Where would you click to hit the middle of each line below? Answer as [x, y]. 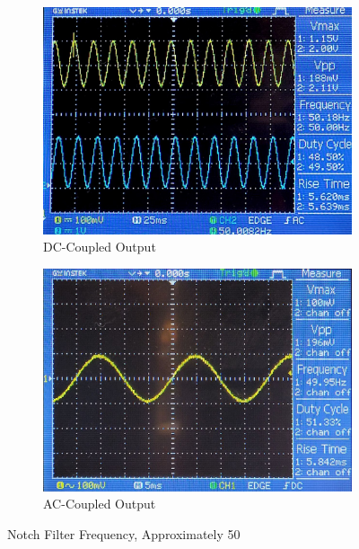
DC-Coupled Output [100, 247]
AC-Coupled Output [100, 504]
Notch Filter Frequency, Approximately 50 [124, 533]
